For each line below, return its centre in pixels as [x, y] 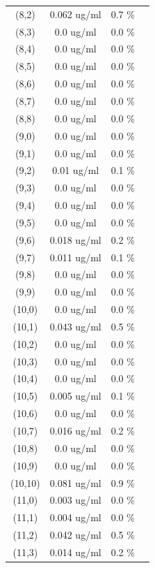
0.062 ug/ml [75, 14]
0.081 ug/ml [75, 482]
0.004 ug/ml [75, 517]
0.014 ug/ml [75, 552]
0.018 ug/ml [75, 239]
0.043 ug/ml [75, 326]
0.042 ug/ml [75, 535]
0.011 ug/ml [75, 257]
